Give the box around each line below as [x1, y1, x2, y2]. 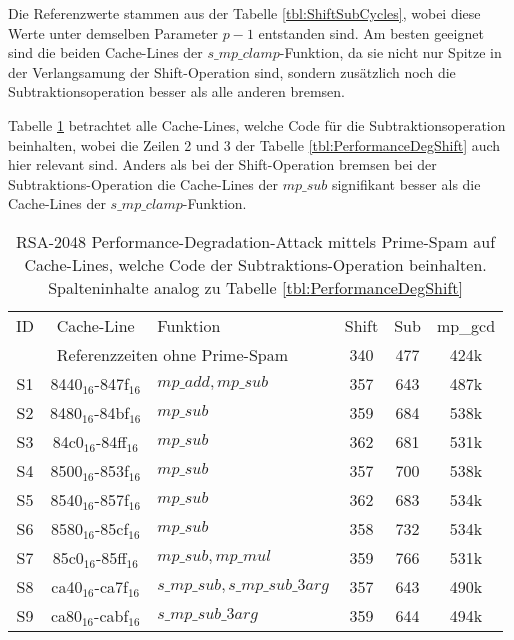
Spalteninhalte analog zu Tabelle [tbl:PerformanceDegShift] [48, 275, 463, 299]
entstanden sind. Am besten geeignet [258, 22, 484, 43]
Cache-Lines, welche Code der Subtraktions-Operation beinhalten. [24, 252, 487, 276]
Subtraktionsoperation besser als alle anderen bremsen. [8, 81, 345, 102]
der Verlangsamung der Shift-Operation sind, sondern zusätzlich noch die [8, 61, 456, 82]
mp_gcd [436, 313, 496, 337]
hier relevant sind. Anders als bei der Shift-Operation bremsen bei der [8, 154, 437, 175]
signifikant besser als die [331, 173, 481, 194]
